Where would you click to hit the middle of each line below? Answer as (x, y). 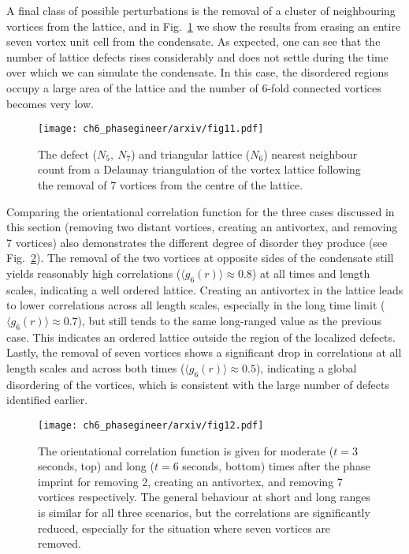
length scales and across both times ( (96, 367)
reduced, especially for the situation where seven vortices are (184, 528)
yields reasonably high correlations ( (94, 273)
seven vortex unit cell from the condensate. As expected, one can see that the (193, 41)
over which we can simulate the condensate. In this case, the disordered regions (197, 72)
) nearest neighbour (310, 153)
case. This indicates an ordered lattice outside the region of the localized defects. (201, 337)
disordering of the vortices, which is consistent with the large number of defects (198, 384)
